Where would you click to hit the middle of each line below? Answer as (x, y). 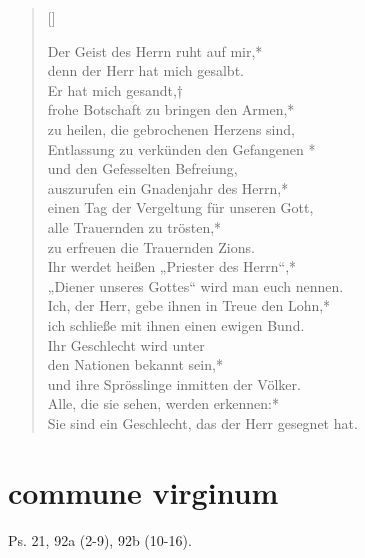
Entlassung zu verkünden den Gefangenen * (181, 148)
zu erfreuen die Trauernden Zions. (151, 246)
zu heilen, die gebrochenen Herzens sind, (171, 128)
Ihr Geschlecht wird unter (126, 344)
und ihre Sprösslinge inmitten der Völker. (174, 383)
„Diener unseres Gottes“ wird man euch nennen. (195, 285)
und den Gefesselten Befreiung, (142, 168)
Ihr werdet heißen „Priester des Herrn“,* (172, 266)
